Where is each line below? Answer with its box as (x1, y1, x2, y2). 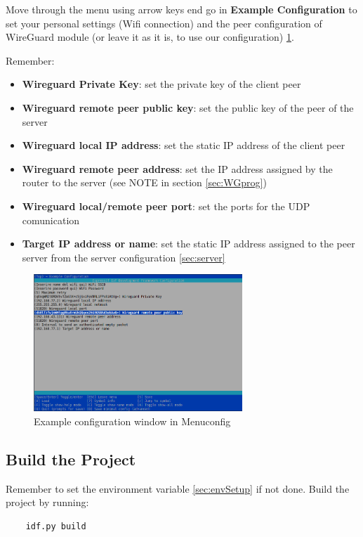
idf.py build (25, 521, 86, 531)
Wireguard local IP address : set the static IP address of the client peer (22, 138, 345, 153)
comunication (22, 212, 80, 227)
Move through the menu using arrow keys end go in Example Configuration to (6, 2, 357, 16)
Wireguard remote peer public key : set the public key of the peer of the (22, 100, 354, 115)
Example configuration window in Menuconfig (34, 413, 231, 428)
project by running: (6, 495, 89, 510)
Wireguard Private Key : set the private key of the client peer (22, 77, 301, 91)
